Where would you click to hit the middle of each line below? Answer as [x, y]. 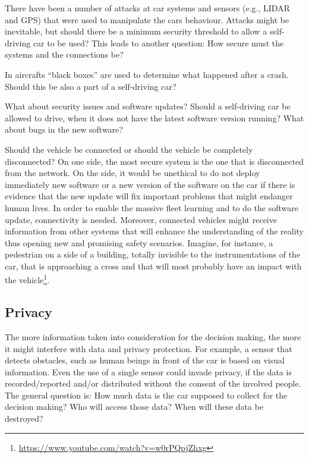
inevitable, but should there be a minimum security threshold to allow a [136, 31]
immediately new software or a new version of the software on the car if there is [150, 184]
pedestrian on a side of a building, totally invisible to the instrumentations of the [153, 254]
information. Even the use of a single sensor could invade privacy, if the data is [148, 371]
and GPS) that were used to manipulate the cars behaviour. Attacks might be [147, 19]
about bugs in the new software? [64, 129]
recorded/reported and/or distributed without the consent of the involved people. [153, 383]
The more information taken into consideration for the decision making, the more [153, 336]
